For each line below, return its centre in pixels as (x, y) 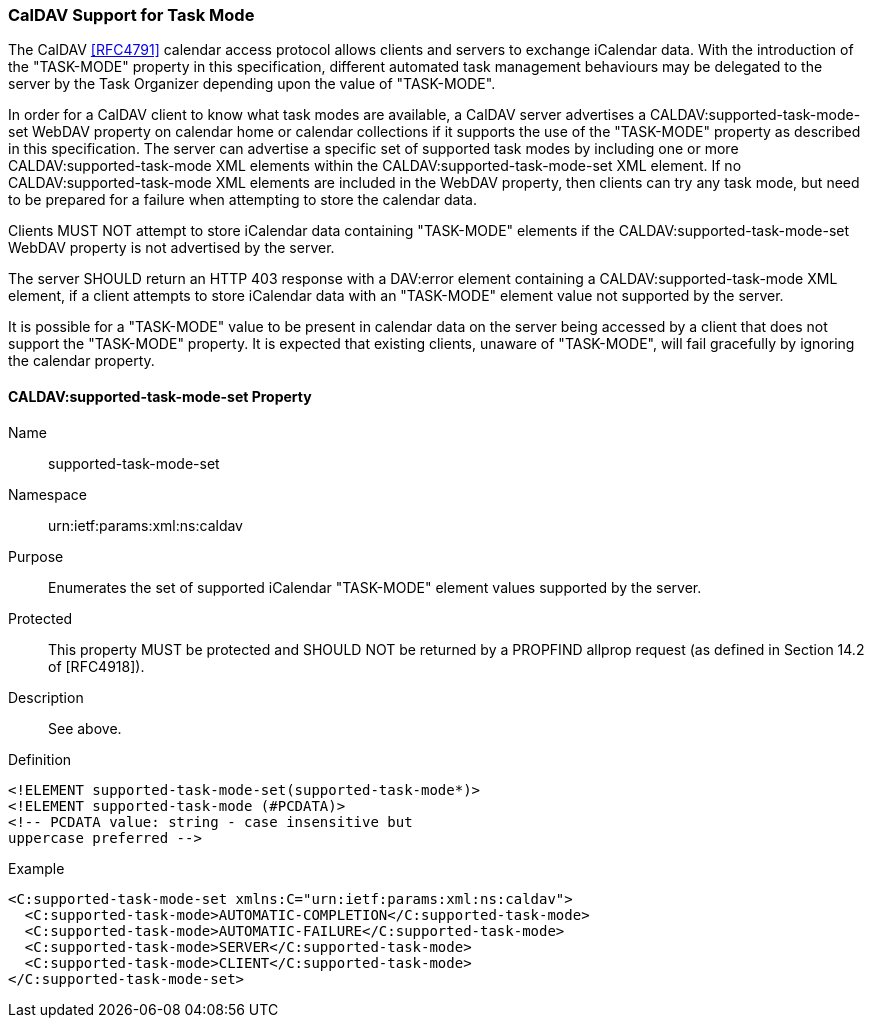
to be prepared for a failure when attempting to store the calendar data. (242, 200)
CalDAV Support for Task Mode (131, 15)
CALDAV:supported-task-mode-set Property (160, 396)
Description (46, 697)
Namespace (47, 494)
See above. (85, 728)
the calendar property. (81, 361)
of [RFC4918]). (96, 666)
